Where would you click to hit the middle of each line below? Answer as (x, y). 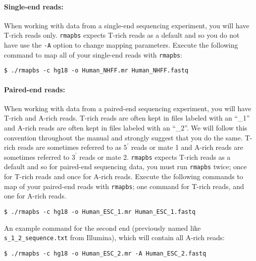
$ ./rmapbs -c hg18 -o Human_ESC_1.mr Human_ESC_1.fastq (100, 212)
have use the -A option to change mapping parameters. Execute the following (121, 45)
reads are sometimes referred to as (69, 147)
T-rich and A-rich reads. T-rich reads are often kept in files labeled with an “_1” (127, 118)
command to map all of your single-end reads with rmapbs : (93, 54)
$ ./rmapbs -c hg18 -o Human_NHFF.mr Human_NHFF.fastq (96, 71)
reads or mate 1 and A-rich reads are (187, 147)
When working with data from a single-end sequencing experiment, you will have (127, 25)
